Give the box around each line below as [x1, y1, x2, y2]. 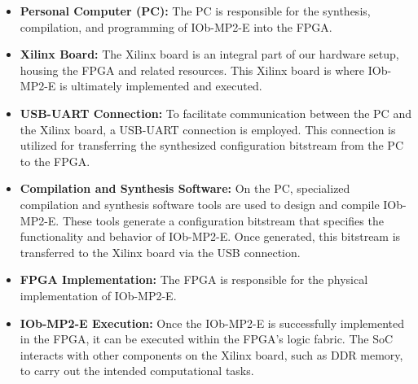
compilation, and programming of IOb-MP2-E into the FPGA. [20, 18, 332, 35]
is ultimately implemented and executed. [59, 77, 262, 94]
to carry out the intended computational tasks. [20, 362, 254, 379]
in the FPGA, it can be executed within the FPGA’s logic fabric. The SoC [20, 330, 394, 347]
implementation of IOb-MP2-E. [20, 286, 177, 303]
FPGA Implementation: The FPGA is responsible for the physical [20, 271, 368, 288]
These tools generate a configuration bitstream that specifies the [62, 212, 384, 229]
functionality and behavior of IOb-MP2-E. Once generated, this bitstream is [20, 228, 401, 245]
